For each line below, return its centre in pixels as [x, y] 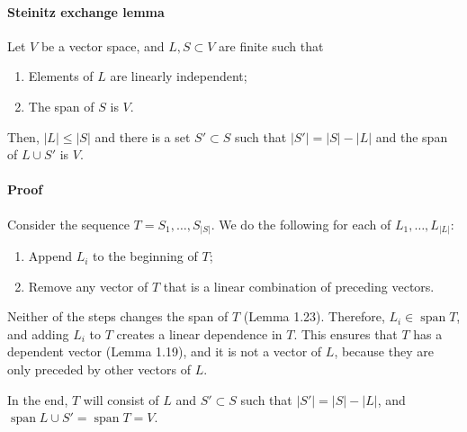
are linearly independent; [179, 76]
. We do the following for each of [301, 224]
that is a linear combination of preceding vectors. [299, 286]
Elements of [61, 76]
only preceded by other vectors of [99, 369]
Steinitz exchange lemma [86, 11]
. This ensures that [346, 333]
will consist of [121, 399]
